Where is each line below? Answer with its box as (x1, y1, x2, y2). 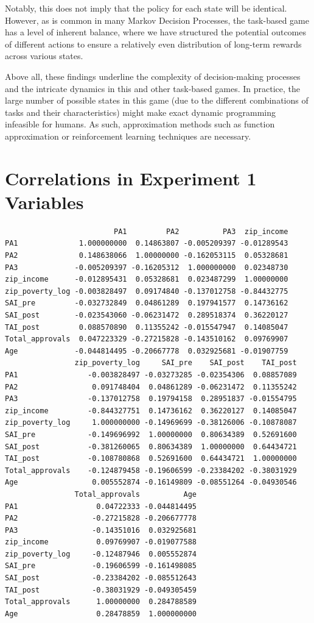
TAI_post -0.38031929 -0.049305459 (5, 585, 197, 594)
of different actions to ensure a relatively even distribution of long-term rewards (5, 37, 302, 50)
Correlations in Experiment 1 (5, 165, 257, 190)
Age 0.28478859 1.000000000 (5, 609, 197, 618)
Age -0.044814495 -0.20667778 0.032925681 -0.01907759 (5, 346, 288, 355)
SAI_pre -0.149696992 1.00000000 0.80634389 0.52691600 (5, 430, 297, 439)
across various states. (5, 49, 83, 62)
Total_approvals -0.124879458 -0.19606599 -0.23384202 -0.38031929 (5, 466, 297, 475)
